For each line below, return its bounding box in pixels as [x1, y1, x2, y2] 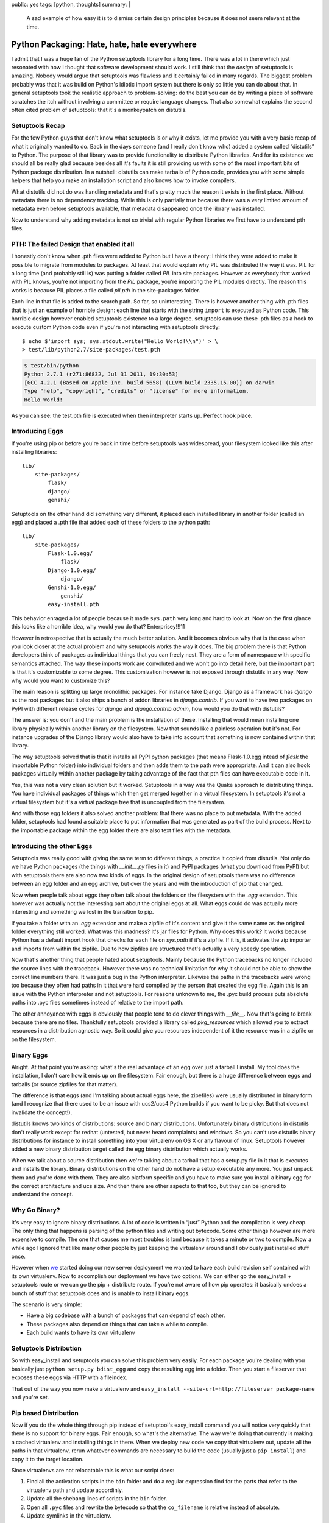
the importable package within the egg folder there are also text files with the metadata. [11, 826, 232, 834]
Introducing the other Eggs [11, 841, 93, 850]
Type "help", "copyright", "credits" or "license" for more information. [24, 387, 249, 395]
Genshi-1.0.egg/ [48, 584, 96, 591]
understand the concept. [11, 1191, 74, 1198]
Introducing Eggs [11, 427, 63, 436]
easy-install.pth [48, 601, 100, 608]
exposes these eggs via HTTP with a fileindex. [11, 1374, 128, 1381]
